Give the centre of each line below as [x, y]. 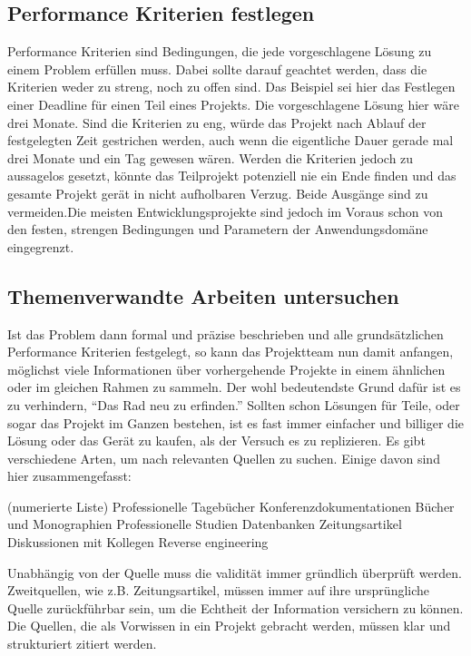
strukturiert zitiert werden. [82, 644]
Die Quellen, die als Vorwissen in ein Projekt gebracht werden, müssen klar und [229, 626]
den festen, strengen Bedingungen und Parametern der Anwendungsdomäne [218, 229]
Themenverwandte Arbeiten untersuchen [203, 295]
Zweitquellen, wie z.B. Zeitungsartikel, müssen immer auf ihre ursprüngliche [219, 590]
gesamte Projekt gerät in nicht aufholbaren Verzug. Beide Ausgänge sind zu [218, 193]
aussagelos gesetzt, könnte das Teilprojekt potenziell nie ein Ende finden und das [232, 176]
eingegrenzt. [41, 246]
